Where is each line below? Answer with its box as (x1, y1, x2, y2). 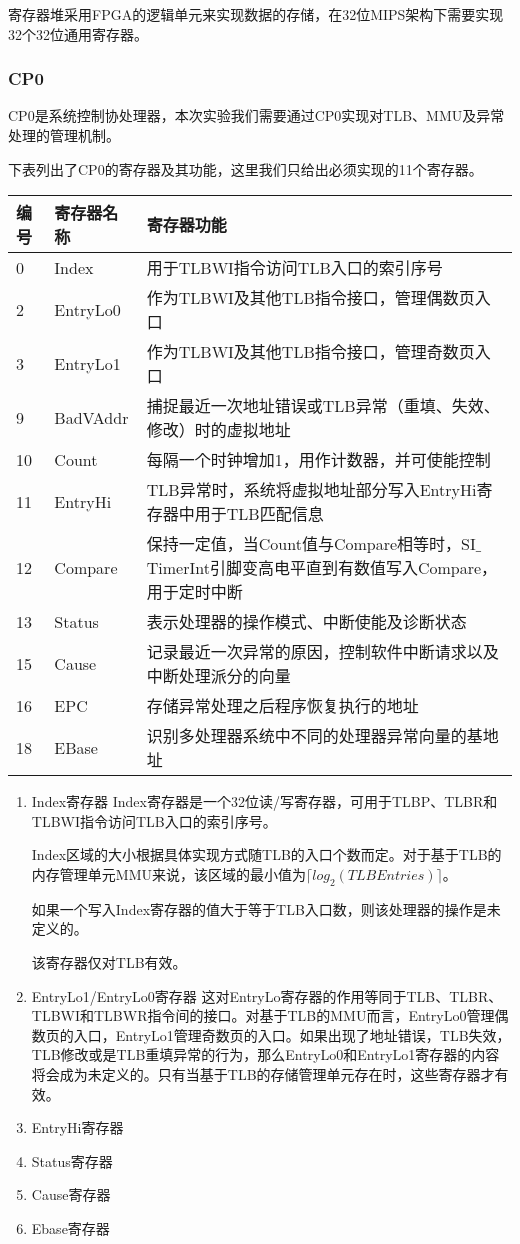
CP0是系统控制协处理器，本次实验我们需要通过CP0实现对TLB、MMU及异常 (8, 105, 505, 126)
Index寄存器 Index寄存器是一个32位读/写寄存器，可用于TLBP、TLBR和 (31, 791, 498, 812)
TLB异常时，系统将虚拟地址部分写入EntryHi (146, 478, 477, 502)
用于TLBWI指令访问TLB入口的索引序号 (146, 256, 443, 280)
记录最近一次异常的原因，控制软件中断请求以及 (146, 640, 499, 664)
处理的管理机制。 (8, 125, 120, 145)
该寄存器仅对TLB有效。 (31, 951, 187, 972)
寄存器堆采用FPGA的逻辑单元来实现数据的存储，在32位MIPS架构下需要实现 (8, 4, 504, 24)
